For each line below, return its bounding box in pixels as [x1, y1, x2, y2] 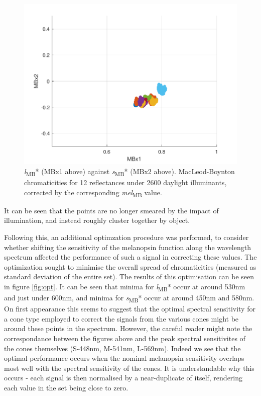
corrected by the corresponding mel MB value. [24, 187, 162, 199]
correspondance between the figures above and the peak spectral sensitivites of [4, 333, 245, 343]
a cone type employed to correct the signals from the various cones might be [4, 313, 239, 324]
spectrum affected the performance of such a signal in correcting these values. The [4, 252, 257, 262]
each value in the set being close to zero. [4, 382, 128, 392]
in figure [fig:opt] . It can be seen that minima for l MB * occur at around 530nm [4, 281, 245, 293]
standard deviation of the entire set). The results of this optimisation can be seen [4, 271, 254, 282]
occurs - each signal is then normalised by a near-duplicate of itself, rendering [4, 372, 243, 383]
